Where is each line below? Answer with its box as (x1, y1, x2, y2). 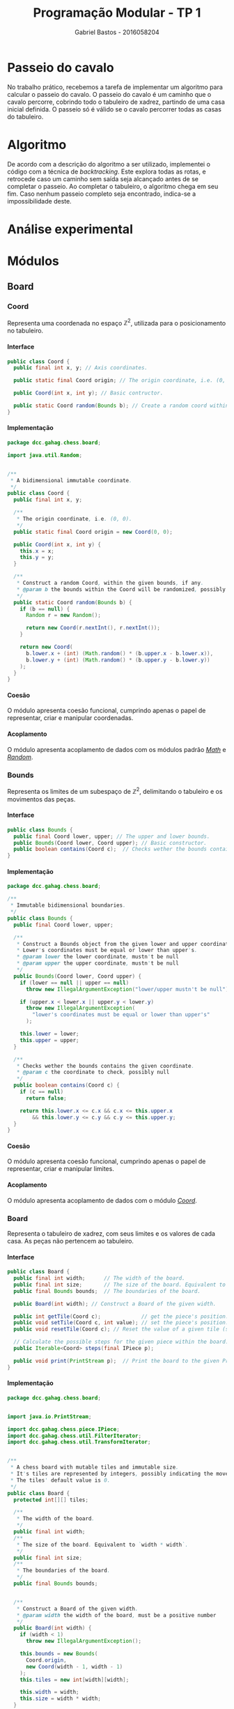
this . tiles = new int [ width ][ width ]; (19, 1676, 130, 1683)
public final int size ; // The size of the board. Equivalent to (13, 1281, 226, 1288)
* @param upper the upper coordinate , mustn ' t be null (16, 960, 179, 967)
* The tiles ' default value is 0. (10, 1476, 111, 1484)
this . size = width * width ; (19, 1695, 101, 1702)
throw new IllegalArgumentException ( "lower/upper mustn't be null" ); (25, 986, 232, 993)
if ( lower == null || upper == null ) (19, 979, 130, 986)
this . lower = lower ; (19, 1030, 79, 1038)
